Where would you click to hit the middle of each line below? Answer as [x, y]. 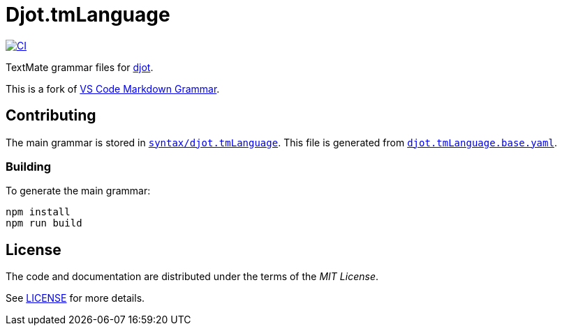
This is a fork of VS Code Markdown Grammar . [113, 88]
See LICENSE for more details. [75, 298]
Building [29, 166]
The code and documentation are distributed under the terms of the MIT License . [192, 277]
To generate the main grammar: [78, 191]
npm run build [44, 223]
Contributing [51, 116]
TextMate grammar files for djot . [80, 67]
